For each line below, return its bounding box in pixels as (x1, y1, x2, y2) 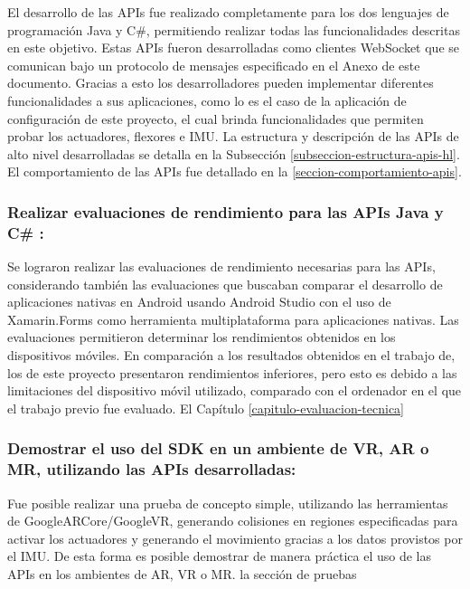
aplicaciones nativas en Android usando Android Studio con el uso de (7, 292, 391, 311)
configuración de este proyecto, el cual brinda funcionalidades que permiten (7, 109, 424, 128)
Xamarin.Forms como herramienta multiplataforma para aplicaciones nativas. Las (7, 309, 459, 328)
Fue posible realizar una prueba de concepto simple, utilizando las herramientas (7, 493, 448, 512)
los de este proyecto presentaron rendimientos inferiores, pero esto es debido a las (7, 363, 457, 382)
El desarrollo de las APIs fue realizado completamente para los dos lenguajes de (7, 3, 449, 21)
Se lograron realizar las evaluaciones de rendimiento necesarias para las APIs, (7, 257, 436, 276)
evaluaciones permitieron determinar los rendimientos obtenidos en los (7, 328, 396, 347)
